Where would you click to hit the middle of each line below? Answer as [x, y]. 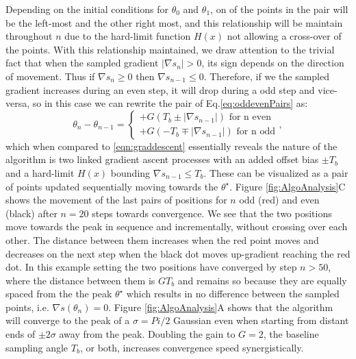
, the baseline [291, 334]
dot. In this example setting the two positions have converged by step [151, 267]
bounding [130, 172]
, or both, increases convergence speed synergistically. [192, 347]
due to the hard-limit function [128, 36]
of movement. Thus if [50, 76]
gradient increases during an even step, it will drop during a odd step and [160, 89]
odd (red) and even [279, 200]
